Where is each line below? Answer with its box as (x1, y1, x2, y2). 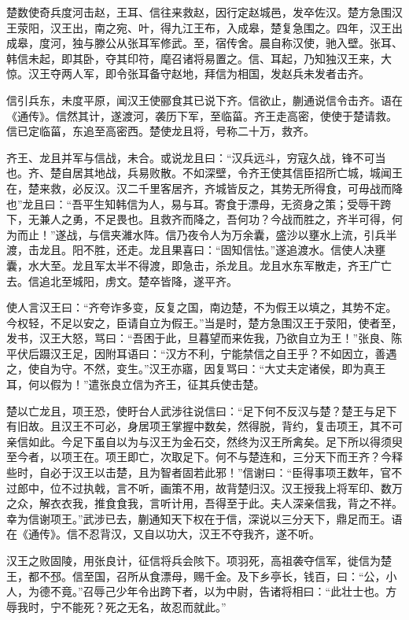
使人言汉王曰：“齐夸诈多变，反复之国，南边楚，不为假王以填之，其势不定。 (6, 299, 397, 316)
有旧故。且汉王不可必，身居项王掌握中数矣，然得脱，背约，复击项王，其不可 (6, 418, 403, 434)
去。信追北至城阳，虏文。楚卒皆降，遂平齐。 (6, 272, 238, 289)
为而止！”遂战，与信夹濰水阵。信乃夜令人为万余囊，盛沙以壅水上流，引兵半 (6, 226, 397, 242)
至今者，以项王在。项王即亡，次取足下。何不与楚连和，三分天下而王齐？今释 (6, 448, 403, 465)
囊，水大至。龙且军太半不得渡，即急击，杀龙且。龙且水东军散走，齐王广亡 (6, 256, 392, 273)
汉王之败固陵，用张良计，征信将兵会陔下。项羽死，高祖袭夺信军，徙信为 (6, 552, 381, 568)
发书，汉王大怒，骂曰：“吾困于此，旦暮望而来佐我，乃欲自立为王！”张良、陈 (6, 330, 403, 346)
